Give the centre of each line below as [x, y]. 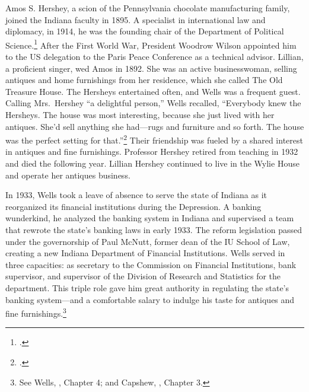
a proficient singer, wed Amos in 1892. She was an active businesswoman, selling [151, 68]
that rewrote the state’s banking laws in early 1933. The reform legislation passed [154, 230]
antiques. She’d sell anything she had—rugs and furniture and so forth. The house [155, 126]
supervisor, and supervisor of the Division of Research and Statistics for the [143, 276]
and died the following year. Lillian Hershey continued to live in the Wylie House [152, 163]
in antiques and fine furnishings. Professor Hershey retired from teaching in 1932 [152, 152]
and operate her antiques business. [68, 175]
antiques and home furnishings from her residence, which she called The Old [144, 80]
